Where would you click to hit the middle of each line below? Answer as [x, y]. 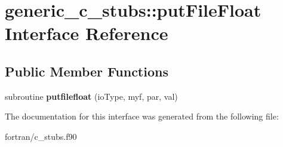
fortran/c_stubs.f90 [41, 136]
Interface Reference [87, 33]
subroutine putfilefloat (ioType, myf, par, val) [91, 96]
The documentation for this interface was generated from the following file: [142, 116]
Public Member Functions [87, 71]
